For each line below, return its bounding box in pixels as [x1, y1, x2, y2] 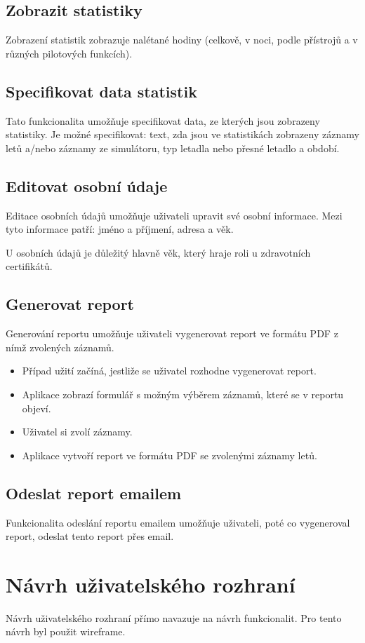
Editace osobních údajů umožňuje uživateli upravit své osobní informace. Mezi [6, 208, 343, 222]
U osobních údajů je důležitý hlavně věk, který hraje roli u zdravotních [6, 245, 311, 259]
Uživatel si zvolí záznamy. [22, 424, 133, 439]
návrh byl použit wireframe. [6, 624, 126, 639]
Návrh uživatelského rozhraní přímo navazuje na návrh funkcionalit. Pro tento [6, 610, 342, 625]
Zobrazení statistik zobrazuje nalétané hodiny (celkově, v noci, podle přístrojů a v [6, 32, 358, 47]
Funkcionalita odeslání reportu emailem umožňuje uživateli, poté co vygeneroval [6, 515, 350, 529]
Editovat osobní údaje [6, 175, 168, 196]
